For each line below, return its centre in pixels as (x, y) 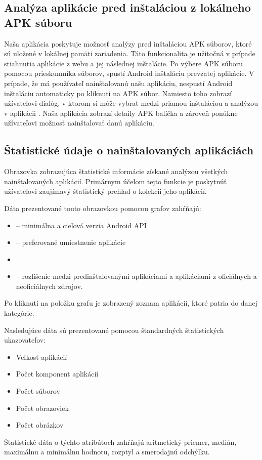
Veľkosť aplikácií (41, 357)
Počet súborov (38, 391)
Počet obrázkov (40, 425)
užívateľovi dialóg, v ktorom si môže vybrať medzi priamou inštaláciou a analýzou (131, 103)
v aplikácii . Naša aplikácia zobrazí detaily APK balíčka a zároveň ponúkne (121, 113)
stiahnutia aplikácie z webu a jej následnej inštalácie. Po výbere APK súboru (124, 63)
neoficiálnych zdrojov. (49, 286)
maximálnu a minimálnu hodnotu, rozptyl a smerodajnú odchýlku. (107, 452)
